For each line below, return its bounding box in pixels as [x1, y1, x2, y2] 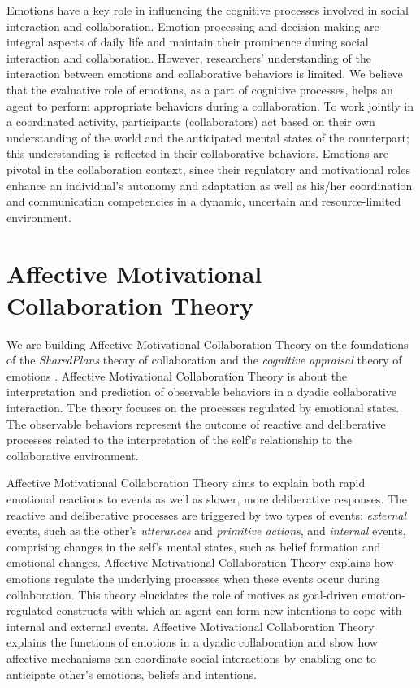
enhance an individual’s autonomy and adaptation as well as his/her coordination [6, 176, 413, 194]
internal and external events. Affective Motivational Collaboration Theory [6, 617, 375, 634]
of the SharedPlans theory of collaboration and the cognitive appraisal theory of [6, 351, 402, 368]
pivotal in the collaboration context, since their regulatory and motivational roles [6, 160, 410, 177]
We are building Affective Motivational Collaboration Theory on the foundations [6, 335, 409, 352]
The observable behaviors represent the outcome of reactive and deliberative [6, 415, 386, 432]
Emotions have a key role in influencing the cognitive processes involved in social [6, 2, 409, 18]
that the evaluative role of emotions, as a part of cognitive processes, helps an [6, 81, 393, 98]
